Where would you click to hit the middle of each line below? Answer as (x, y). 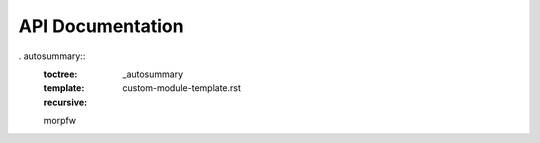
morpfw (60, 121)
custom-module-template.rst (182, 88)
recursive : (65, 102)
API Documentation (101, 26)
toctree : (60, 74)
